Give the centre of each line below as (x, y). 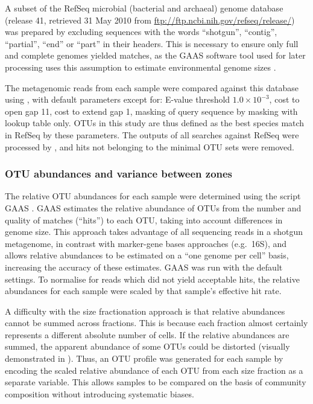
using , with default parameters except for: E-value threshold (118, 99)
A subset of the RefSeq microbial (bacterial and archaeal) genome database (144, 8)
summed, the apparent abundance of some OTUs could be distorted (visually (147, 346)
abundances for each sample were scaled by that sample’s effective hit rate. (143, 291)
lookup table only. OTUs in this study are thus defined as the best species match (155, 123)
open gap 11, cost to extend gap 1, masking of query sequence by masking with (151, 111)
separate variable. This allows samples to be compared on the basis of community (156, 382)
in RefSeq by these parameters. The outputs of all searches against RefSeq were (152, 134)
